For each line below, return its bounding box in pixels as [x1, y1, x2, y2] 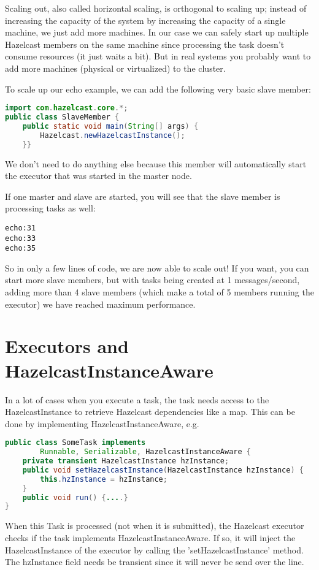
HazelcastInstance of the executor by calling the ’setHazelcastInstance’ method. [5, 543, 304, 556]
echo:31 [5, 223, 36, 232]
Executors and [5, 333, 129, 359]
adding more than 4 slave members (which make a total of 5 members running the [5, 286, 314, 298]
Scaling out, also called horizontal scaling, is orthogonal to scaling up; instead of [5, 2, 307, 14]
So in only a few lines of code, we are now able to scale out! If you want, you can [5, 261, 309, 274]
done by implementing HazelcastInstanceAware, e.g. [5, 417, 199, 430]
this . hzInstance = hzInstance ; [40, 474, 167, 484]
